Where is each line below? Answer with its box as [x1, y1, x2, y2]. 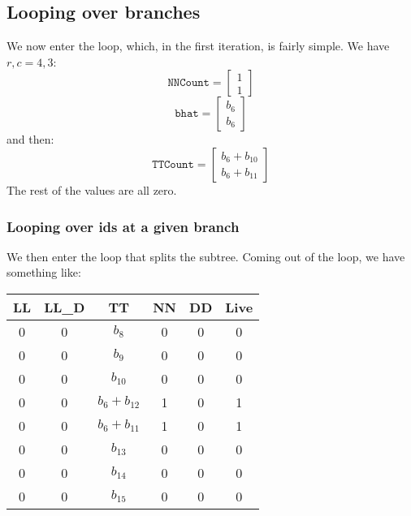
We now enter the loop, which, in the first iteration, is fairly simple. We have [6, 37, 390, 54]
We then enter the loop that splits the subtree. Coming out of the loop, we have [6, 247, 405, 264]
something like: [6, 264, 81, 281]
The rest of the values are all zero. [6, 181, 177, 198]
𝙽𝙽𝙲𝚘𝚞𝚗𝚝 [167, 77, 210, 89]
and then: [6, 131, 54, 148]
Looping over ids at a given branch [6, 216, 240, 236]
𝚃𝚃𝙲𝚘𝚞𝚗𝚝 [152, 158, 194, 170]
